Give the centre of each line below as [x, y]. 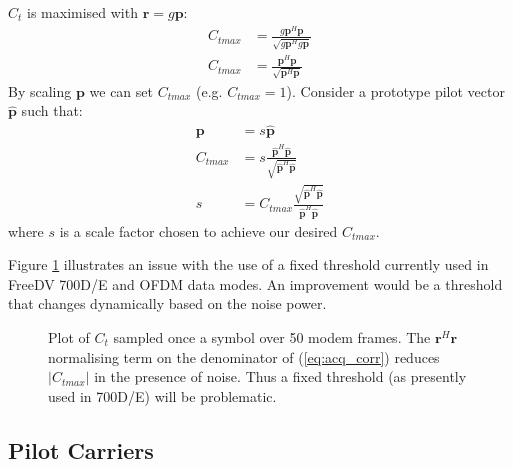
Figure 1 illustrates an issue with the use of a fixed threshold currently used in [248, 264]
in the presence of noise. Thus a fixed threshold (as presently [280, 376]
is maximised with [82, 12]
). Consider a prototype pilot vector [395, 90]
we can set [121, 90]
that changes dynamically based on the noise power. [167, 303]
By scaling [40, 90]
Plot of [69, 336]
